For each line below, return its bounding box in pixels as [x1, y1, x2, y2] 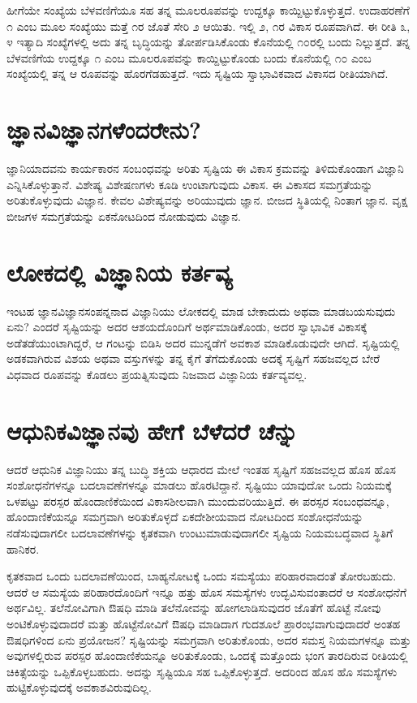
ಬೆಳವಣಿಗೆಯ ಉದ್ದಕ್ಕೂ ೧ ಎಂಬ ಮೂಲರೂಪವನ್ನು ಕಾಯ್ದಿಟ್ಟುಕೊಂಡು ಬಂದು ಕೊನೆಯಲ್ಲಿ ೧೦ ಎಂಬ [6, 49, 372, 66]
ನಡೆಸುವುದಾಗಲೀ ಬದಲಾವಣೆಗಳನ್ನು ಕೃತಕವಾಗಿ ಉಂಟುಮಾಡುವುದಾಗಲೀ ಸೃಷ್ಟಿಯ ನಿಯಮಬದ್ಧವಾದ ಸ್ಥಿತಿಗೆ [6, 524, 393, 541]
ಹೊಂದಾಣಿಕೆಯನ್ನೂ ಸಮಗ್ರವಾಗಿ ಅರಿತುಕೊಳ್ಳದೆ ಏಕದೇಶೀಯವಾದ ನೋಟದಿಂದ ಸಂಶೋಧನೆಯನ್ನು [6, 508, 363, 525]
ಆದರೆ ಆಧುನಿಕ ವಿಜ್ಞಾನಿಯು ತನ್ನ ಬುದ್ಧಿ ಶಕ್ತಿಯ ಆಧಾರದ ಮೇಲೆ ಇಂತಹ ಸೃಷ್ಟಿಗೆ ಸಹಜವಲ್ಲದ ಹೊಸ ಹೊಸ [6, 460, 397, 477]
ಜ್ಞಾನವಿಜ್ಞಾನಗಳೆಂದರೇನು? [6, 113, 202, 146]
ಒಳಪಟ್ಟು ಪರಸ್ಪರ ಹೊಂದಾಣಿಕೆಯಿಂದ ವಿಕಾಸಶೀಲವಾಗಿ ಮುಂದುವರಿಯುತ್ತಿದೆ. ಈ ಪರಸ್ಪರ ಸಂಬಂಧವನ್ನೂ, [6, 492, 389, 509]
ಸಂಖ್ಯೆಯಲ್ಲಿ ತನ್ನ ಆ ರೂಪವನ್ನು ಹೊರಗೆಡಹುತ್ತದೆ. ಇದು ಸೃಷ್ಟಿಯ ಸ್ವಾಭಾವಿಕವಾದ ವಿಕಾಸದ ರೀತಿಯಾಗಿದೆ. [6, 65, 389, 82]
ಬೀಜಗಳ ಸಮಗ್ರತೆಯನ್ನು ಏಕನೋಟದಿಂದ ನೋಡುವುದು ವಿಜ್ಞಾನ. [6, 207, 241, 224]
